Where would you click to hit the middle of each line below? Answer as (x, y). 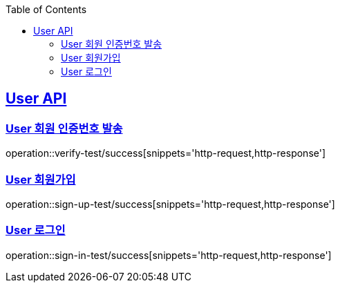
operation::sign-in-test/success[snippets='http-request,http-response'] (169, 255)
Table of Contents (46, 9)
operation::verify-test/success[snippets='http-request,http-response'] (166, 153)
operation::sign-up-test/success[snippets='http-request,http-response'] (170, 204)
